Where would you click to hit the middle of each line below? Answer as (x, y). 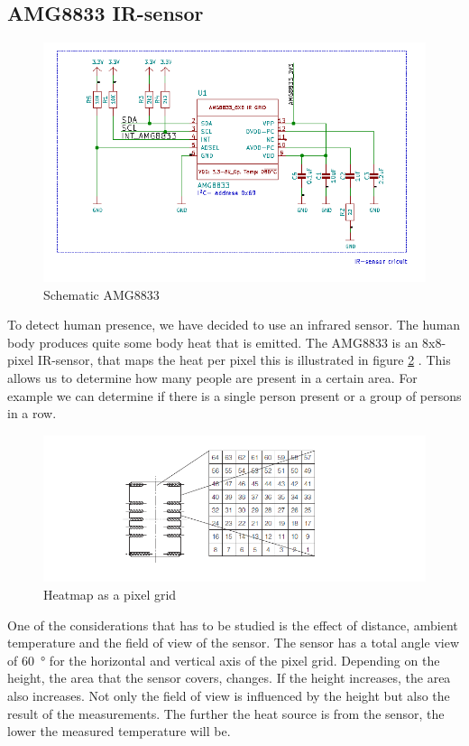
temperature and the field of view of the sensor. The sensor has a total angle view (234, 643)
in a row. (32, 413)
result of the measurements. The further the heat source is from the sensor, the (226, 713)
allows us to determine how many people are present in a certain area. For (212, 378)
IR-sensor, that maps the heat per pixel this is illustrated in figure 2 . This (244, 360)
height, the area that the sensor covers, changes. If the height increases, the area (229, 678)
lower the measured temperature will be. (119, 731)
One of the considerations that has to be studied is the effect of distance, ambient (233, 625)
